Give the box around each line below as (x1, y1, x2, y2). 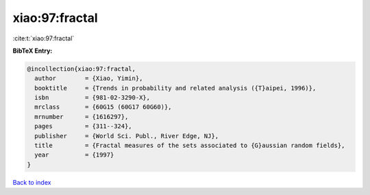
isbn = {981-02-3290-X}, (34, 94, 151, 102)
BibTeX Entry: (12, 47, 53, 55)
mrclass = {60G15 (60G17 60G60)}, (34, 103, 172, 111)
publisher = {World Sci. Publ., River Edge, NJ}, (34, 132, 219, 140)
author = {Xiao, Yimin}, (34, 75, 143, 82)
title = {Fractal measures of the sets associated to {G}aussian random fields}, (34, 142, 345, 150)
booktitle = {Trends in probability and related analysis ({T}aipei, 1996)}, (34, 84, 317, 92)
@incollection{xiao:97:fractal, (27, 65, 136, 73)
